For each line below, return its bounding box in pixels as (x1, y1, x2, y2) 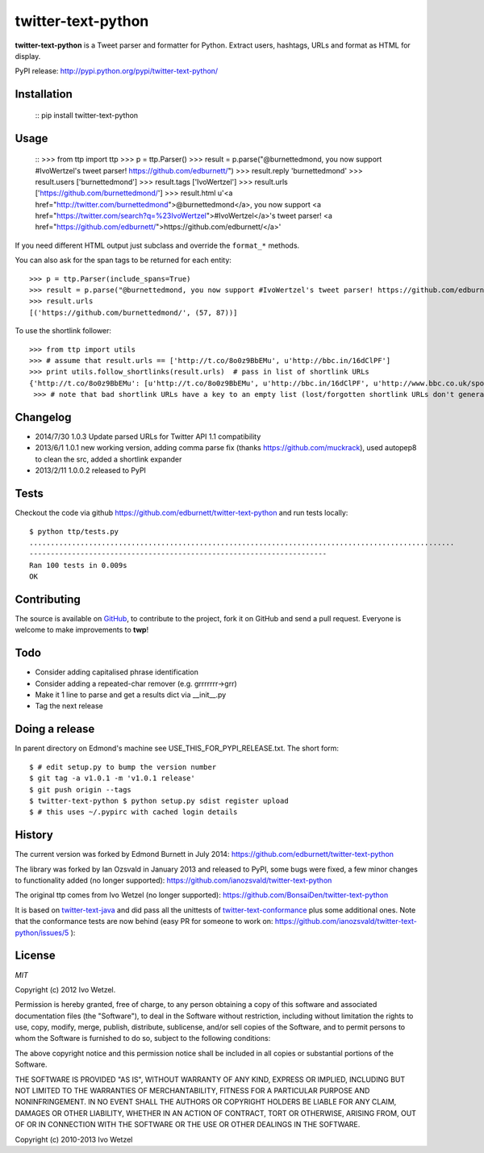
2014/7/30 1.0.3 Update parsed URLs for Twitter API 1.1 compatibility (35, 432, 261, 441)
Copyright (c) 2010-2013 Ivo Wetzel (15, 1134, 133, 1144)
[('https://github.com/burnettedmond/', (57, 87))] (29, 307, 238, 317)
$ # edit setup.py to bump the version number (29, 762, 217, 771)
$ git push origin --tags (29, 785, 132, 794)
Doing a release (15, 722, 95, 736)
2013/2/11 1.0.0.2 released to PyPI (35, 466, 147, 475)
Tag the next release (35, 701, 104, 711)
